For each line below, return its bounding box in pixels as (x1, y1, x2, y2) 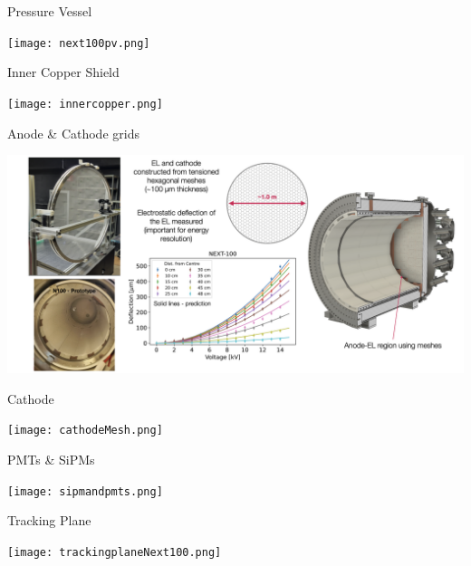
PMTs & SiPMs (7, 450, 95, 469)
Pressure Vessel (7, 2, 92, 20)
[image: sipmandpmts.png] (7, 484, 163, 498)
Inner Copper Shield (7, 62, 120, 82)
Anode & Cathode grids (7, 123, 139, 142)
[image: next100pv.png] (7, 36, 150, 50)
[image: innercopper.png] (7, 97, 163, 110)
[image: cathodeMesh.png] (7, 424, 163, 437)
